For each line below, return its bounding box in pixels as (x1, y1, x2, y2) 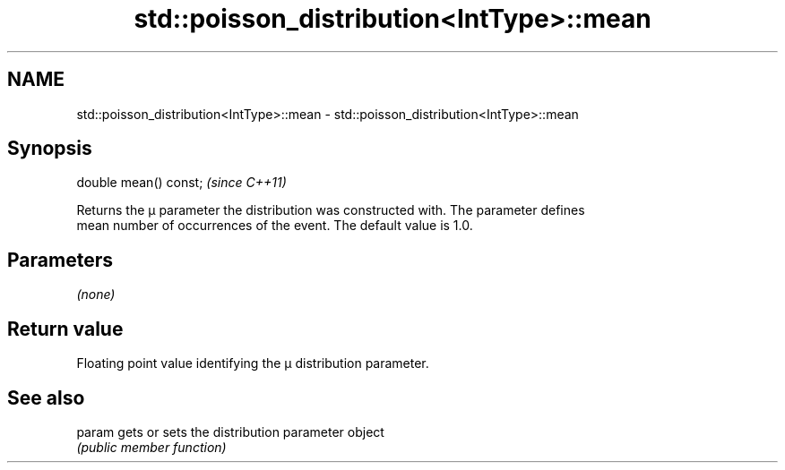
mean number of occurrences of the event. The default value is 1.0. (76, 218, 473, 234)
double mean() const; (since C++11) (76, 175, 287, 191)
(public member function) (76, 439, 227, 455)
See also (7, 386, 85, 409)
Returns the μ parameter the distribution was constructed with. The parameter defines (76, 202, 585, 218)
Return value (7, 317, 124, 340)
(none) (76, 286, 116, 303)
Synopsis (7, 137, 92, 160)
